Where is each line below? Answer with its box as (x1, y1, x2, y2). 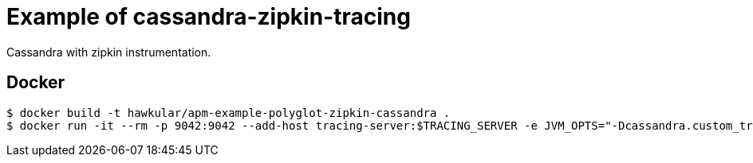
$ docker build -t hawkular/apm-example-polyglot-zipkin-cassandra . (6, 106, 451, 119)
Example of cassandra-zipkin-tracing (6, 3, 411, 30)
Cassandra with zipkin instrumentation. (6, 45, 211, 59)
